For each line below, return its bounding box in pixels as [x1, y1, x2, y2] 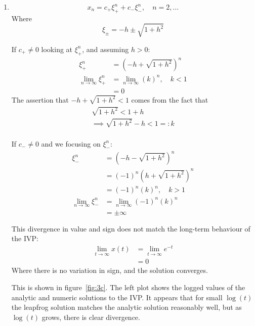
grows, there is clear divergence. [41, 311, 140, 322]
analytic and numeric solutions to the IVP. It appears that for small [11, 292, 223, 302]
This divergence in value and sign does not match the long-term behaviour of [11, 223, 250, 234]
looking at [41, 43, 73, 54]
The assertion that [11, 94, 69, 105]
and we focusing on [41, 138, 101, 149]
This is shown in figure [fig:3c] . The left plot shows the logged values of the [11, 282, 245, 292]
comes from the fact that [131, 94, 208, 105]
